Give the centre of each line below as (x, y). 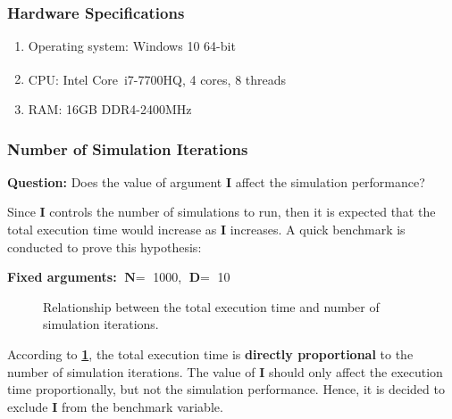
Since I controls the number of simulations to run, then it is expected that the (222, 212)
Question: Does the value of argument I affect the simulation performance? (216, 181)
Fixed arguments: (62, 277)
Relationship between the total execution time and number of (211, 306)
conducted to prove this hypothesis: (105, 246)
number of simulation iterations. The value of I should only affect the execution (225, 371)
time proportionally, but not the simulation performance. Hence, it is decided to (226, 389)
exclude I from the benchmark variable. (115, 406)
